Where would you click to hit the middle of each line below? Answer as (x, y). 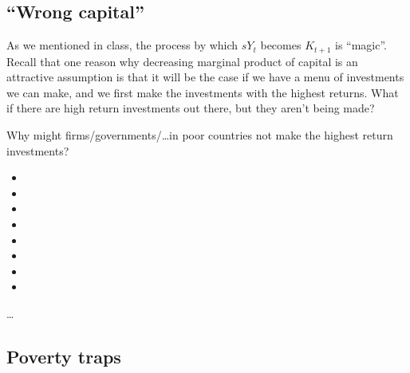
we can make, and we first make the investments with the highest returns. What (203, 92)
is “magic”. (361, 45)
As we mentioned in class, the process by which (122, 45)
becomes (281, 45)
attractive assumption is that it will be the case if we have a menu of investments (205, 77)
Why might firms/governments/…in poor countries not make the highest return (200, 135)
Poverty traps (64, 356)
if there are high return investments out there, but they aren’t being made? (191, 108)
